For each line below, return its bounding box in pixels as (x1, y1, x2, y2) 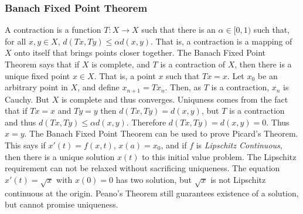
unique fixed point (5, 69, 70, 81)
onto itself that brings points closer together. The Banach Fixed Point (14, 46, 266, 59)
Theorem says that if (5, 58, 80, 70)
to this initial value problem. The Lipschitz (142, 150, 297, 162)
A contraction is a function (5, 23, 101, 36)
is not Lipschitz (210, 173, 266, 185)
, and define (77, 81, 120, 93)
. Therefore (126, 116, 166, 128)
